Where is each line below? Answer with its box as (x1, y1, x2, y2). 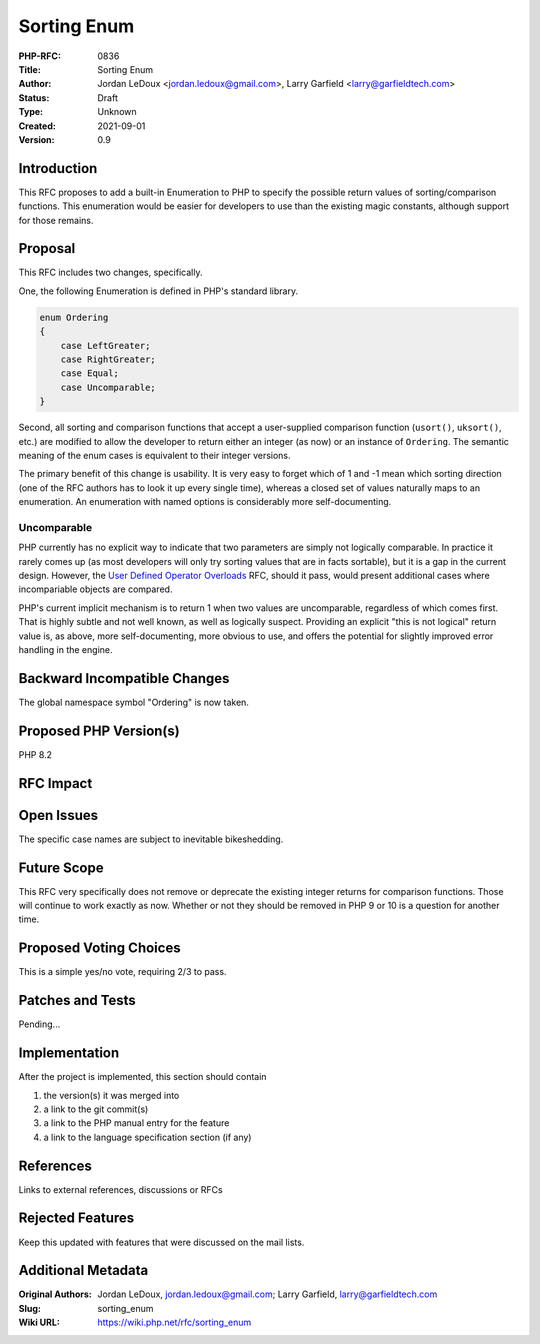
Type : (18, 106, 44, 118)
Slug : (18, 1302, 42, 1314)
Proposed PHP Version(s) (18, 722, 180, 739)
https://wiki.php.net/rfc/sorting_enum (97, 1316, 252, 1329)
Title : (18, 63, 42, 75)
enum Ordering (39, 311, 109, 323)
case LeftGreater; (60, 340, 151, 351)
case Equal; (60, 368, 120, 379)
